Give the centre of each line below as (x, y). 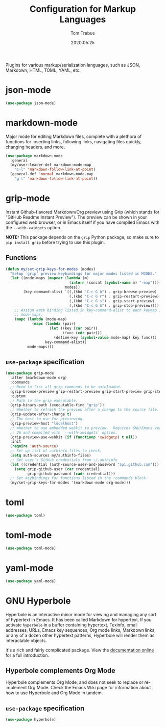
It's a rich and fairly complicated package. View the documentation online (80, 650)
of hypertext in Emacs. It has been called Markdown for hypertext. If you (79, 619)
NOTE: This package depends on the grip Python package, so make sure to (82, 237)
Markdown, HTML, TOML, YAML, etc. (43, 70)
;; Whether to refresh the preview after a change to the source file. (85, 410)
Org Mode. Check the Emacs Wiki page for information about (89, 688)
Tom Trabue (83, 33)
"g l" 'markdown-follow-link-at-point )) (56, 179)
